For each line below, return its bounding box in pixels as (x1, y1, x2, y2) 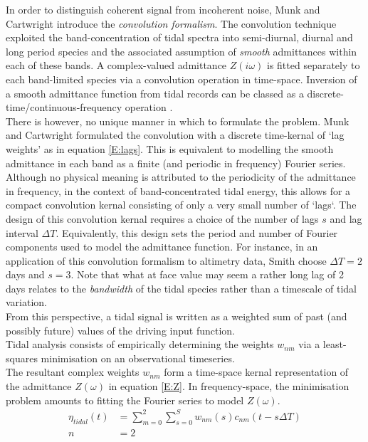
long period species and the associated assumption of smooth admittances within (6, 43, 357, 58)
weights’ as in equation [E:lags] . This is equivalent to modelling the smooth (6, 141, 334, 156)
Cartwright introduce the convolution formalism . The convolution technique (6, 16, 337, 31)
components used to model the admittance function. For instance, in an (6, 239, 318, 254)
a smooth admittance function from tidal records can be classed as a (6, 85, 304, 100)
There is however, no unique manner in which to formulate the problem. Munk (6, 113, 349, 128)
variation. (6, 295, 48, 310)
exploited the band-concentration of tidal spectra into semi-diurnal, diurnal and (6, 30, 353, 45)
